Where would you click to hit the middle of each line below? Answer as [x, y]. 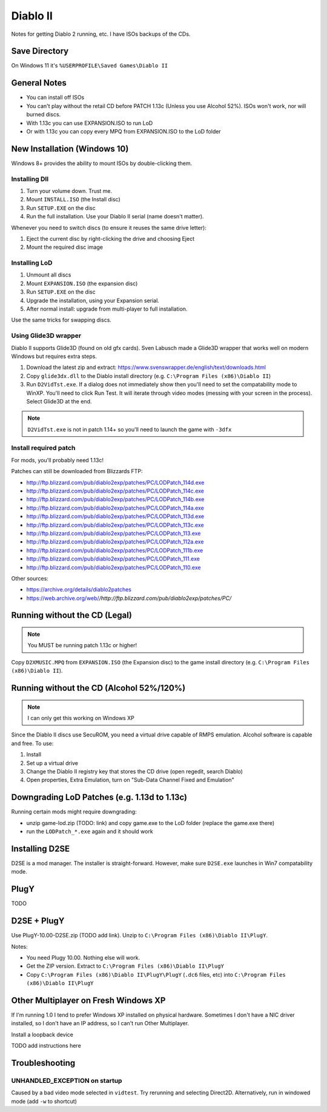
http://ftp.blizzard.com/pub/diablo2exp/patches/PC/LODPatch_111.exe [113, 559]
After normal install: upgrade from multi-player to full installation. [107, 309]
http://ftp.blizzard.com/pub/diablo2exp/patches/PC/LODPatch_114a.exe [115, 508]
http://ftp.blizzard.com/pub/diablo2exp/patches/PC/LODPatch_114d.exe [115, 482]
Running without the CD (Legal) [72, 615]
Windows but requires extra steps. [54, 356]
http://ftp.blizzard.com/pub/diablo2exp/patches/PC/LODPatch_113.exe [114, 533]
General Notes [39, 83]
